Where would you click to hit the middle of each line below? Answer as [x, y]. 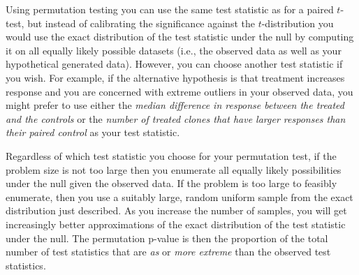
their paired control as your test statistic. [93, 132]
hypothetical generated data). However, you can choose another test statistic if [174, 64]
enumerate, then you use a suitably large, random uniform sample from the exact [179, 196]
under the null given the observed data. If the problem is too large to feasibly [171, 183]
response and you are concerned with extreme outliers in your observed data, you [179, 91]
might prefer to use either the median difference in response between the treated [175, 105]
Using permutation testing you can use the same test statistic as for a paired [170, 9]
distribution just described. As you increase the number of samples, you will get [176, 210]
